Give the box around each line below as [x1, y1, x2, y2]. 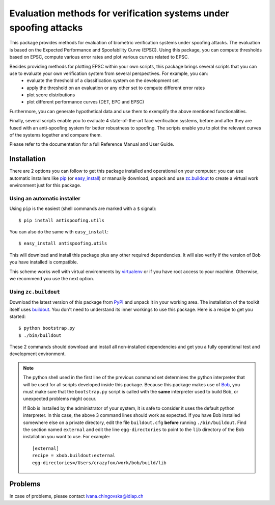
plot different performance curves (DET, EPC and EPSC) [26, 99, 145, 105]
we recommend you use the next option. [9, 275, 94, 281]
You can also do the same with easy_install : [9, 229, 109, 235]
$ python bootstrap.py [18, 325, 75, 331]
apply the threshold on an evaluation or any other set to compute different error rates [26, 85, 205, 91]
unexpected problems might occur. [23, 395, 97, 402]
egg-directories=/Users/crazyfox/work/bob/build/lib [32, 460, 167, 466]
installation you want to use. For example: [23, 434, 111, 440]
